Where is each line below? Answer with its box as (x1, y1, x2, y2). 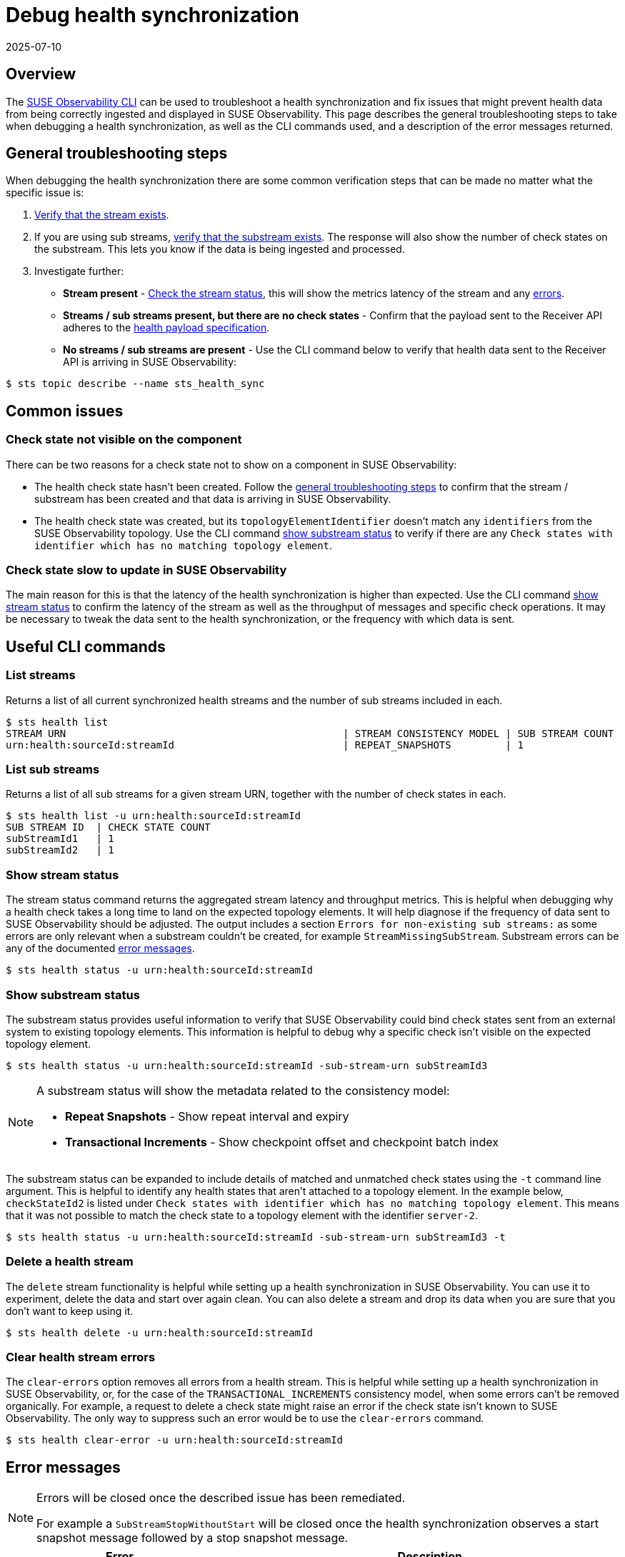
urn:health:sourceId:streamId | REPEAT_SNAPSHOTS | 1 (6, 739, 524, 751)
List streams (6, 668, 76, 683)
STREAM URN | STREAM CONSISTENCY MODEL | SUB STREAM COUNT (6, 727, 614, 739)
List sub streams (6, 762, 100, 776)
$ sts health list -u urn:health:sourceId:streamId (6, 810, 301, 822)
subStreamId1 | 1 (6, 833, 114, 845)
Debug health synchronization (6, 3, 299, 27)
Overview (6, 65, 76, 84)
